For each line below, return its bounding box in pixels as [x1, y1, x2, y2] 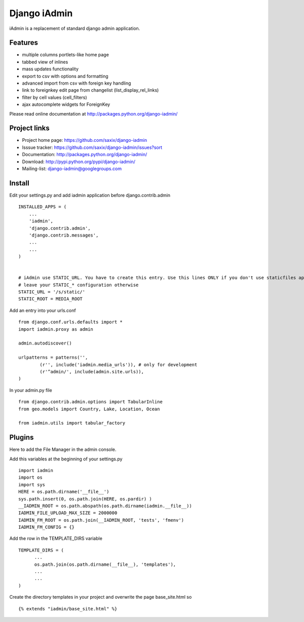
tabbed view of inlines [22, 59, 68, 65]
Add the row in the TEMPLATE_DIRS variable [9, 535, 102, 541]
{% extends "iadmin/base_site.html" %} [18, 606, 118, 611]
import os [18, 475, 43, 481]
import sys [18, 482, 46, 487]
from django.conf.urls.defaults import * [18, 319, 123, 325]
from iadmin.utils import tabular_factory [18, 420, 126, 426]
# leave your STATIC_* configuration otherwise [18, 282, 139, 288]
